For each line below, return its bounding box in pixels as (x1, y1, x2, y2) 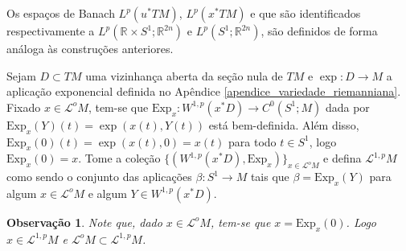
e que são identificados (250, 5, 361, 21)
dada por (325, 98, 370, 115)
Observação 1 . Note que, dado (6, 213, 162, 230)
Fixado (6, 98, 41, 115)
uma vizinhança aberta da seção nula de (85, 67, 283, 84)
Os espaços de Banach (6, 5, 115, 21)
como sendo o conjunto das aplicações (6, 168, 192, 185)
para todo (228, 133, 277, 150)
